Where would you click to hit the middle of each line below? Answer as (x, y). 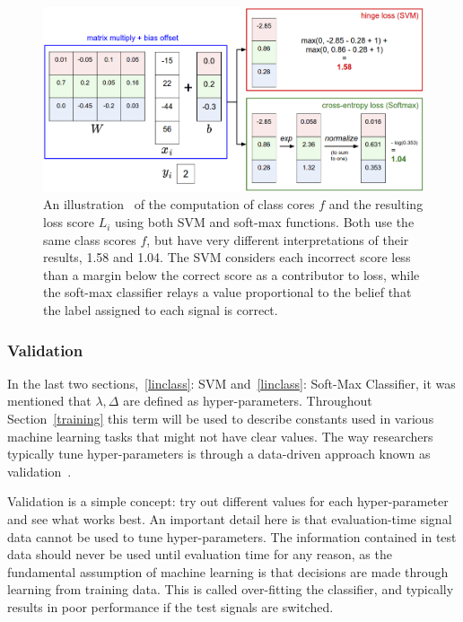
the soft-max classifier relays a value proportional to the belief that (227, 292)
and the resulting (376, 204)
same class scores (90, 239)
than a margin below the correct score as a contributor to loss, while (231, 274)
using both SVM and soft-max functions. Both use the (265, 222)
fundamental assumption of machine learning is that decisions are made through (228, 571)
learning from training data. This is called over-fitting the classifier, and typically (231, 589)
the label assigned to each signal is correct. (161, 310)
